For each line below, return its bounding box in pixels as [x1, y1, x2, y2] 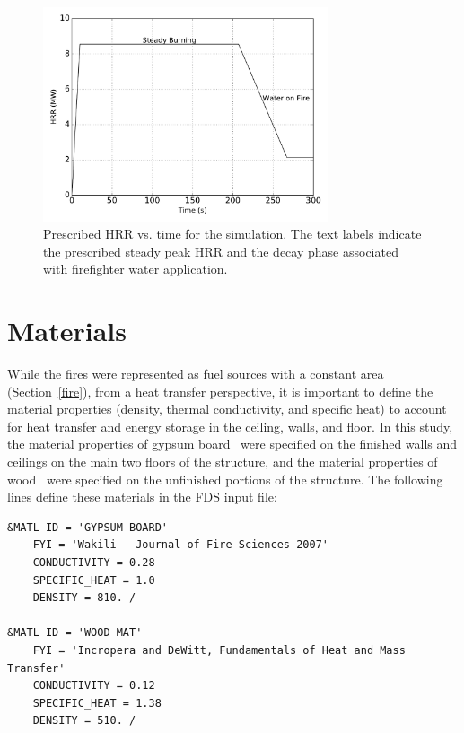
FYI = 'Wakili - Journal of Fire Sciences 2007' [32, 538, 328, 552]
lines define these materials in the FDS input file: [7, 487, 277, 506]
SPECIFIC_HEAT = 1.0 [32, 573, 155, 587]
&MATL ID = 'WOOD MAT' [7, 626, 143, 640]
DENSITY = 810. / [32, 591, 136, 605]
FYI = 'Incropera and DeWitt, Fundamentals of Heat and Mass [32, 643, 406, 657]
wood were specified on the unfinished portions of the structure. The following [7, 469, 443, 488]
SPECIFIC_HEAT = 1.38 [32, 696, 162, 710]
